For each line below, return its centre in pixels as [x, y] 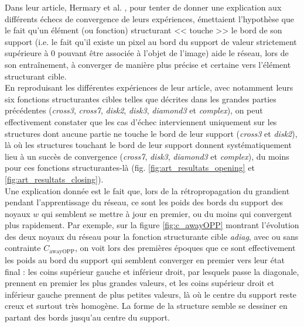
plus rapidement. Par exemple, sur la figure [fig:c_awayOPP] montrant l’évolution [152, 225]
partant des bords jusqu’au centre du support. [88, 317]
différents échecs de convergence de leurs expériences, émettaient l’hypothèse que [149, 18]
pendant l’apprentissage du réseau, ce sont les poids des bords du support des [144, 202]
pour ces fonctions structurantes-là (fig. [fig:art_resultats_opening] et [130, 168]
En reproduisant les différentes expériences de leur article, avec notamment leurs [149, 87]
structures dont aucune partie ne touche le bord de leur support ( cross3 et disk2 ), [151, 133]
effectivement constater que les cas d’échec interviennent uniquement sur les [141, 121]
